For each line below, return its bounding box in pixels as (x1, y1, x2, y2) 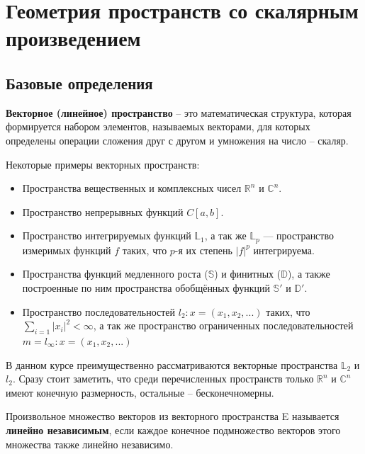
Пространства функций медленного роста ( (22, 266, 208, 281)
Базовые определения (6, 72, 153, 93)
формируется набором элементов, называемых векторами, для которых (6, 119, 310, 134)
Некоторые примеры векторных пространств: (6, 157, 200, 171)
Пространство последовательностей (22, 304, 176, 319)
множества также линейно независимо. (6, 436, 174, 451)
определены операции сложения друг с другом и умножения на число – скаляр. (6, 132, 349, 147)
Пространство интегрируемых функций (22, 228, 191, 243)
